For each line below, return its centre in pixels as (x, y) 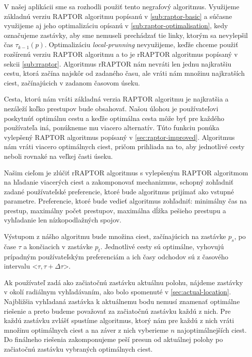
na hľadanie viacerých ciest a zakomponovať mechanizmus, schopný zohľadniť (119, 182)
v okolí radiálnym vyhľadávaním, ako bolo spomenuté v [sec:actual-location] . (118, 292)
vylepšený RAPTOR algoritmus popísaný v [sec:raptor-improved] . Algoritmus (119, 137)
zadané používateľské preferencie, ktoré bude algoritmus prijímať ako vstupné (119, 191)
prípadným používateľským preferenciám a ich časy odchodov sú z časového (116, 256)
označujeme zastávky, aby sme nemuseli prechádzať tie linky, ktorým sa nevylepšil (126, 35)
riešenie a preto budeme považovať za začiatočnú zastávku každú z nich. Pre (118, 311)
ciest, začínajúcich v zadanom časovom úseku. (72, 82)
